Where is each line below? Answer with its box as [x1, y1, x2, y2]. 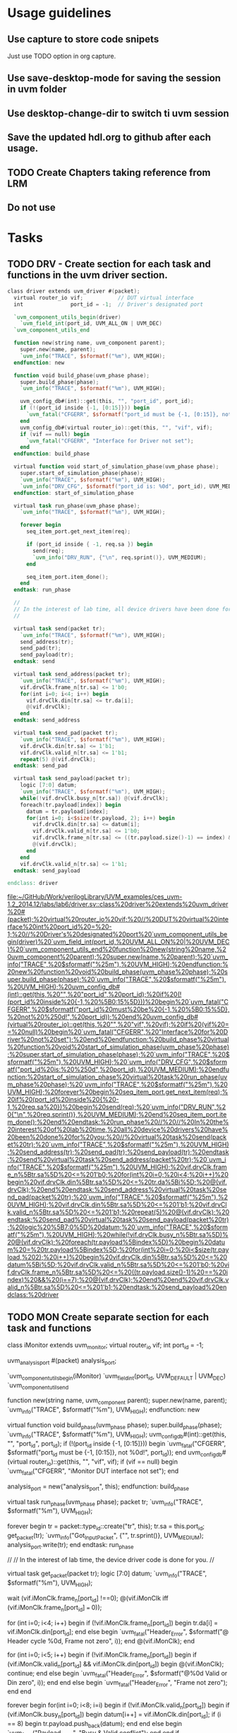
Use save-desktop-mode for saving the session [7, 72, 221, 84]
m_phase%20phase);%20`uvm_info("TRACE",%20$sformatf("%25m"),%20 [7, 1080, 228, 1089]
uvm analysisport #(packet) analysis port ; [7, 1356, 117, 1366]
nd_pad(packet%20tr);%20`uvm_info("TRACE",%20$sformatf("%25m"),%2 [7, 1193, 228, 1202]
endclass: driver [7, 880, 59, 887]
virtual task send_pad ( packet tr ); [13, 729, 119, 736]
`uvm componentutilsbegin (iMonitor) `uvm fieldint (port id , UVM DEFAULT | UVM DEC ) [7, 1371, 226, 1382]
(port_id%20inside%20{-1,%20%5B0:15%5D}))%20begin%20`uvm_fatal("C [7, 998, 229, 1006]
